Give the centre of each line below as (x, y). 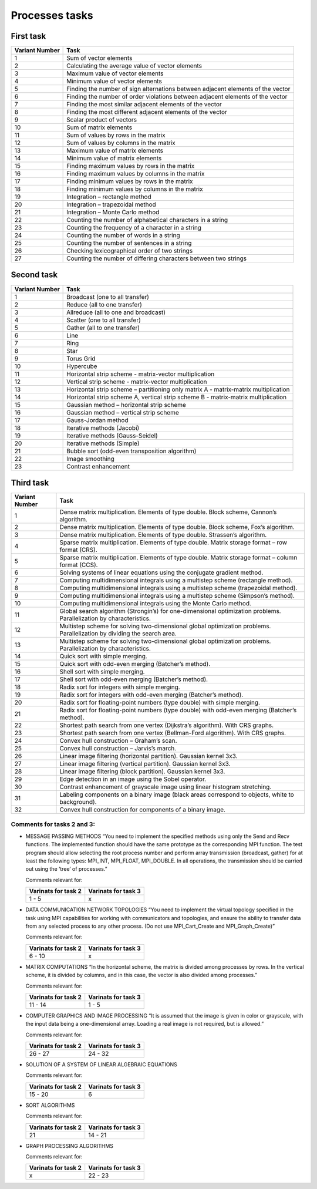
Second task (34, 275)
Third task (30, 483)
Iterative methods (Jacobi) (103, 427)
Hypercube (82, 366)
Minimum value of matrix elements (114, 159)
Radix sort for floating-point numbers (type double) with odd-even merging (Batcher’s (178, 710)
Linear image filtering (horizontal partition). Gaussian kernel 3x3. (149, 756)
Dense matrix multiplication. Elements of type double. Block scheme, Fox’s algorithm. (177, 527)
